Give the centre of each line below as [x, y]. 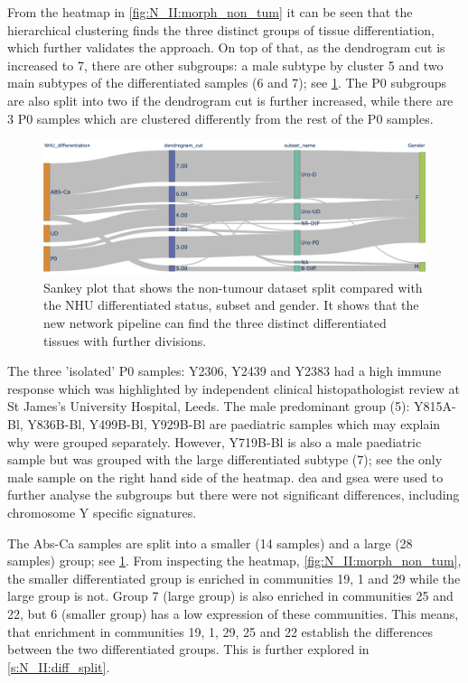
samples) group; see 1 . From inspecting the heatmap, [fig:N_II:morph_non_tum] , [234, 561]
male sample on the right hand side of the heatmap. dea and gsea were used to [225, 477]
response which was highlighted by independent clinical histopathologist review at [234, 388]
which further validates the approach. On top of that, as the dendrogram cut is [226, 47]
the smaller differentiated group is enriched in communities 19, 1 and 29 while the [234, 578]
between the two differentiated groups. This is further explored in [188, 649]
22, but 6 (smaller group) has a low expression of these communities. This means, [233, 613]
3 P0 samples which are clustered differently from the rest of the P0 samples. [220, 118]
